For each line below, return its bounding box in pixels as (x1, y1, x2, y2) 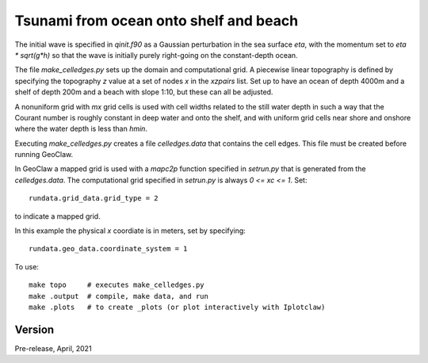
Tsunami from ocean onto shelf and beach (14, 12, 299, 29)
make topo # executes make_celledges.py (29, 281, 205, 289)
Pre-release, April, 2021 (14, 343, 92, 353)
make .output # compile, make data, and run (29, 292, 209, 300)
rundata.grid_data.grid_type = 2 (29, 194, 159, 203)
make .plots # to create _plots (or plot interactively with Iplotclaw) (29, 302, 326, 311)
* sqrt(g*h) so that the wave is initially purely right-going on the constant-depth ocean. (14, 50, 298, 59)
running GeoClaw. (14, 150, 74, 159)
